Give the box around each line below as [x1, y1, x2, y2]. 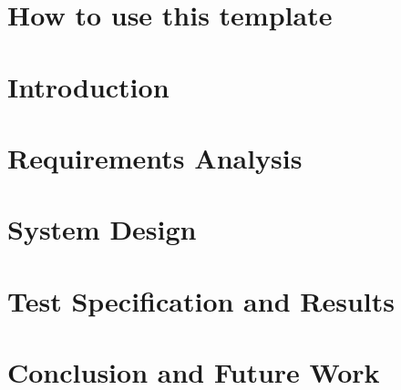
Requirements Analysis [7, 139, 303, 176]
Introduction [7, 67, 170, 105]
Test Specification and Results [7, 282, 395, 319]
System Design [7, 210, 197, 248]
